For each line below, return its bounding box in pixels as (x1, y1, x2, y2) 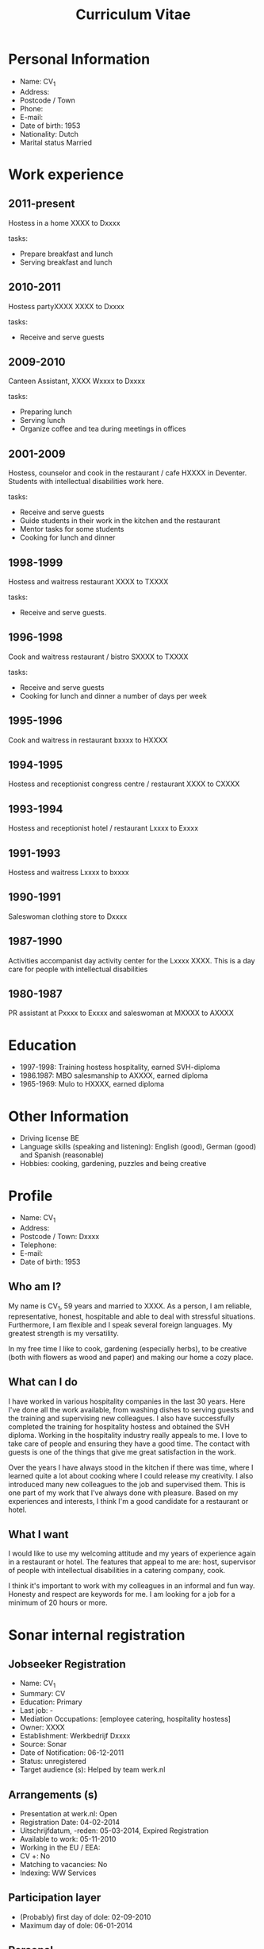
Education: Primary (19, 1697, 82, 1707)
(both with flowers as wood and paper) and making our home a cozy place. (8, 1352, 254, 1362)
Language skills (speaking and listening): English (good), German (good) (19, 1142, 257, 1152)
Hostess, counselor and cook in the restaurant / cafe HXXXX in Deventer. (8, 468, 247, 478)
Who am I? (8, 1280, 62, 1293)
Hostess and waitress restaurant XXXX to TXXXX (8, 576, 169, 586)
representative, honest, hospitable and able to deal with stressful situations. (8, 1312, 255, 1321)
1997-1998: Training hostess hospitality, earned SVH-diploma (19, 1063, 220, 1072)
